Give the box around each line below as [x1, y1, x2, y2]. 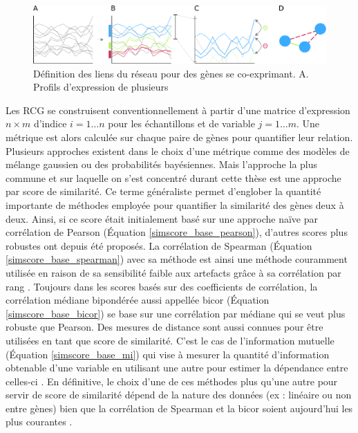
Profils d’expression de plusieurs [33, 80, 169, 94]
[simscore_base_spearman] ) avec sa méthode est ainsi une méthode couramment [6, 252, 348, 266]
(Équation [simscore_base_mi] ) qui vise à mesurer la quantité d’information [6, 347, 330, 361]
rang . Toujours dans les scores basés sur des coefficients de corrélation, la [6, 279, 318, 293]
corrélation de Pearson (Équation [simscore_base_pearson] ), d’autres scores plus [6, 225, 348, 239]
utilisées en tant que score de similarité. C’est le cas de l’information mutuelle [6, 333, 335, 347]
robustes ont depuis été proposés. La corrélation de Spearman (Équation [6, 238, 312, 252]
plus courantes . [6, 414, 73, 429]
